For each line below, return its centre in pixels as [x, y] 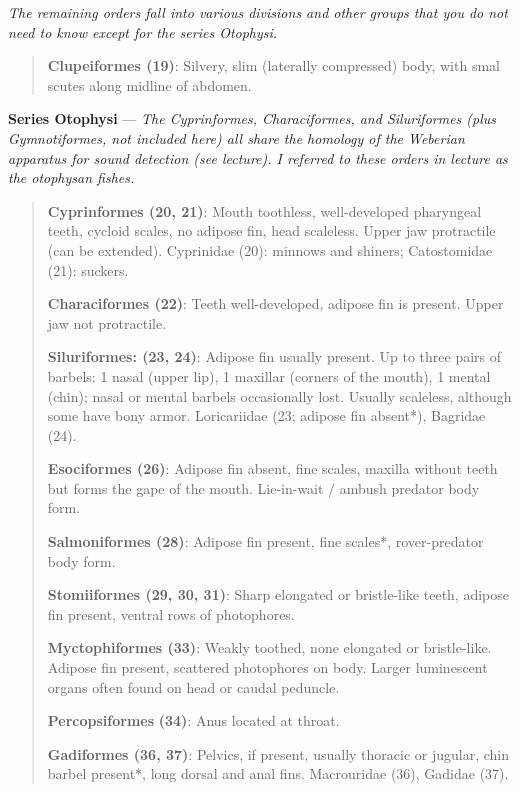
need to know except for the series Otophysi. [143, 31]
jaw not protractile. [107, 322]
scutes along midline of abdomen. [149, 84]
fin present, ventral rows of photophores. [171, 613]
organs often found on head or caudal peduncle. [193, 686]
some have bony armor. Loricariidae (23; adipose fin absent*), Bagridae [266, 415]
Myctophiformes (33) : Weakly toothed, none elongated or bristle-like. [269, 647]
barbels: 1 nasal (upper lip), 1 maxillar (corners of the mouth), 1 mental [269, 375]
